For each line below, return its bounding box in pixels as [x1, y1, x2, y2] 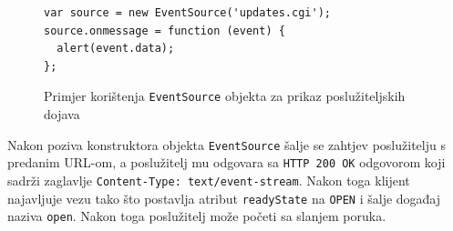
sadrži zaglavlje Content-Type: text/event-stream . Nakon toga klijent [7, 170, 410, 189]
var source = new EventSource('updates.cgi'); [44, 6, 331, 19]
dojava [44, 105, 80, 124]
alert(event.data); [57, 42, 175, 55]
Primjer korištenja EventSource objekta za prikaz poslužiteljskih [44, 86, 406, 105]
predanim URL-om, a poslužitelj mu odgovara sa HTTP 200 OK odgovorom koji [7, 153, 446, 172]
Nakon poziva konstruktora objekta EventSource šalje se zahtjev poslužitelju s [7, 135, 446, 154]
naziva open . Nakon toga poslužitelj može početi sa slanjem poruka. [7, 206, 386, 226]
